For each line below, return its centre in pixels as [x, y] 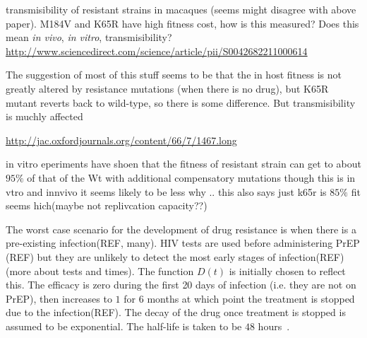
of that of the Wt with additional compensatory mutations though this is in [191, 177]
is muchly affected [44, 116]
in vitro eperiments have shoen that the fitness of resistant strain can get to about [183, 164]
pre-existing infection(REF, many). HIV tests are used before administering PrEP [183, 243]
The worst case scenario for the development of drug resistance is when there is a [181, 229]
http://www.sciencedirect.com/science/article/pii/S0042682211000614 [157, 51]
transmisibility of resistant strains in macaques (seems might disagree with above [181, 9]
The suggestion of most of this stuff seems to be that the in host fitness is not [174, 75]
